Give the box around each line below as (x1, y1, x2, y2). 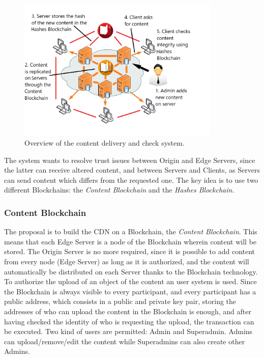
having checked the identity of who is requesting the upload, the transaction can (4, 316, 254, 326)
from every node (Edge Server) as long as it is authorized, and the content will (4, 256, 249, 267)
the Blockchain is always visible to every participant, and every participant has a (4, 286, 256, 296)
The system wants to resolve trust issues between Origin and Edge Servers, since (4, 154, 255, 165)
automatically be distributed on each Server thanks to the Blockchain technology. (4, 266, 258, 277)
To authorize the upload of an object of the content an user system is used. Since (4, 276, 257, 287)
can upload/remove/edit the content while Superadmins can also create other (4, 336, 245, 346)
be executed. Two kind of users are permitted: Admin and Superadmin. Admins (4, 326, 253, 337)
